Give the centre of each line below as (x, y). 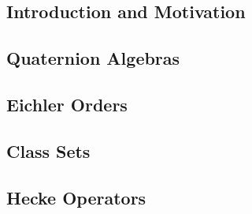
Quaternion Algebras (93, 58)
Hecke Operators (76, 197)
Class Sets (48, 150)
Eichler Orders (67, 104)
